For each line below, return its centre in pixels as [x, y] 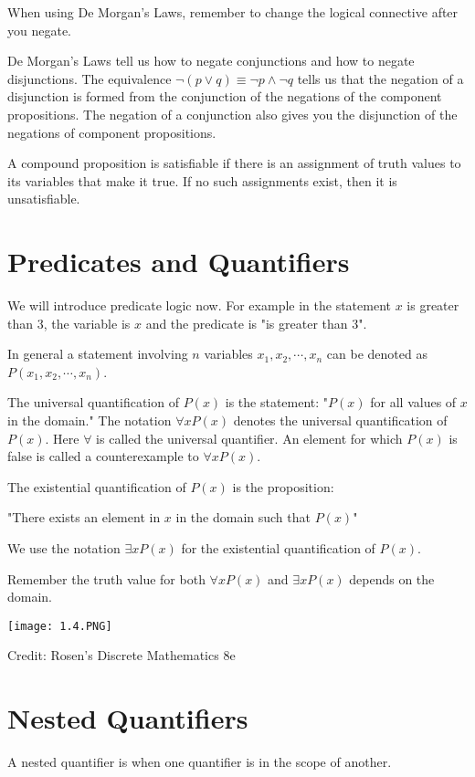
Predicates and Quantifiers [179, 262]
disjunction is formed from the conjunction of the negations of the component [225, 96]
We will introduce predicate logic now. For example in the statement [199, 305]
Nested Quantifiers [128, 718]
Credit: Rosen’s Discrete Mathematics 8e [121, 655]
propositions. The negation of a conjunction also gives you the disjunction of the [232, 114]
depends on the [392, 578]
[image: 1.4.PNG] [60, 626]
